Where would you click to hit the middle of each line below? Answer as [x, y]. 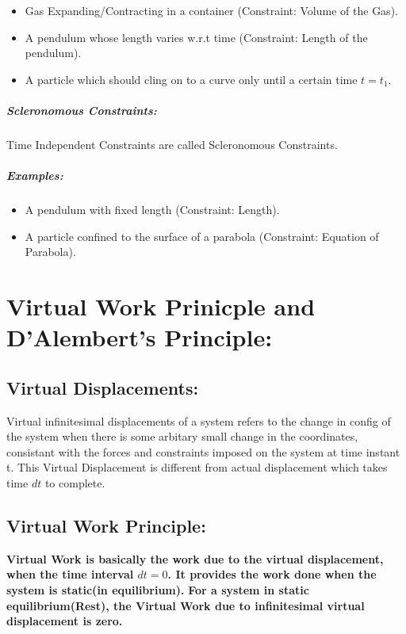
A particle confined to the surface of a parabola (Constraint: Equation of [202, 236]
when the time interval [70, 574]
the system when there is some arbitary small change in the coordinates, [182, 436]
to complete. [75, 483]
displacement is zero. [65, 621]
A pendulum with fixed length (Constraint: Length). [152, 210]
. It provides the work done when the [272, 574]
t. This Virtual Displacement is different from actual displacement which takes [197, 467]
